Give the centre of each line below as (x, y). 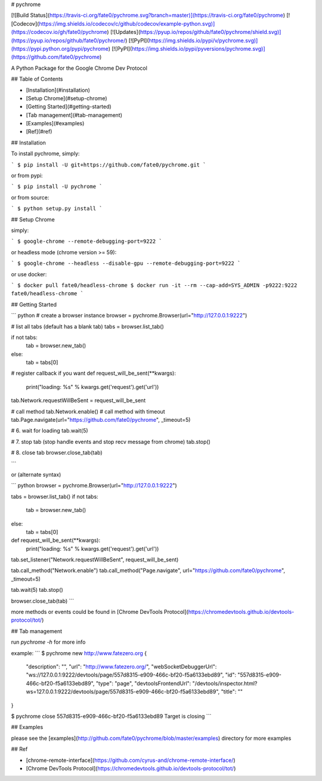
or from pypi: (27, 175)
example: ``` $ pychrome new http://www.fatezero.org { (79, 653)
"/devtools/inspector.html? (225, 683)
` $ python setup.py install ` (57, 209)
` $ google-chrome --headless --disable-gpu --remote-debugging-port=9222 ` (126, 263)
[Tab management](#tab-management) (74, 115)
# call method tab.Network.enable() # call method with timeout (88, 411)
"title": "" (232, 692)
